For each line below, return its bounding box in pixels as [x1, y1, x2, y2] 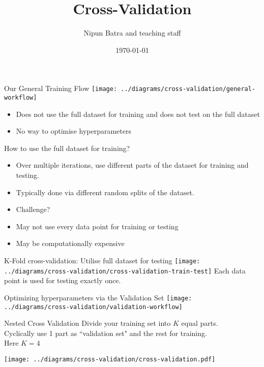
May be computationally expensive [16, 238, 125, 249]
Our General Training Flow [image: [4, 83, 118, 94]
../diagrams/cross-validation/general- [121, 85, 256, 93]
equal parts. [181, 318, 218, 328]
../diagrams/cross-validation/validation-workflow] [4, 303, 183, 311]
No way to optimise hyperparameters [16, 126, 131, 136]
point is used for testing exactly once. [4, 275, 121, 286]
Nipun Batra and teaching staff [83, 27, 181, 38]
